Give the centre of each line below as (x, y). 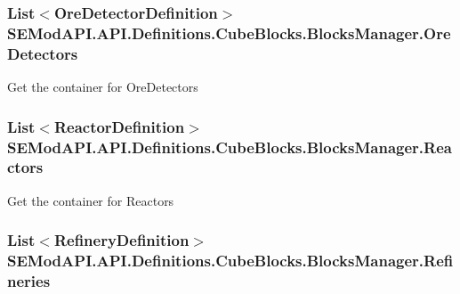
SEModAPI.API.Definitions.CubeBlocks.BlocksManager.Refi (230, 261)
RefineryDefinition (121, 240)
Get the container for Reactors (91, 200)
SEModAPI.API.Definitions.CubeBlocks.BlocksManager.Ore (229, 33)
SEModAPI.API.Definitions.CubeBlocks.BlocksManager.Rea (230, 147)
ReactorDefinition (119, 126)
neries (29, 281)
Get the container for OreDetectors (103, 87)
